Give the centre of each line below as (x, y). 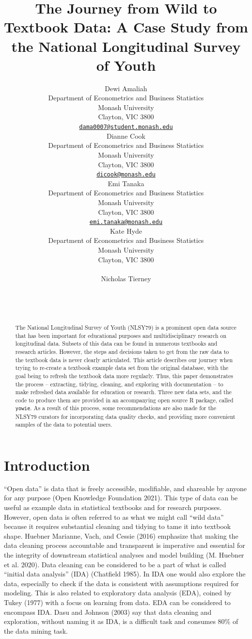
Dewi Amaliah (126, 88)
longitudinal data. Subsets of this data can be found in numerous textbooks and (116, 343)
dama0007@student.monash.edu (126, 127)
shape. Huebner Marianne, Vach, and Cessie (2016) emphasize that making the (121, 535)
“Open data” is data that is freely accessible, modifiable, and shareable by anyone (125, 488)
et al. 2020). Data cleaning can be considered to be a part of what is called (115, 564)
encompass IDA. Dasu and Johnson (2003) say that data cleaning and (108, 612)
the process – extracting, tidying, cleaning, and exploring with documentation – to (119, 384)
